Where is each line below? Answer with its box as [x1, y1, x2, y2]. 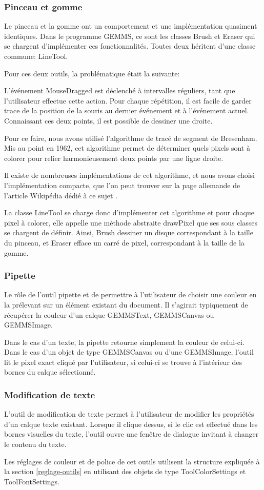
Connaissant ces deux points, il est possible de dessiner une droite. [4, 115, 213, 126]
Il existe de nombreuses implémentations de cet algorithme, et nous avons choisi [4, 170, 255, 180]
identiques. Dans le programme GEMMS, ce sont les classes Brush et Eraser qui [4, 30, 255, 41]
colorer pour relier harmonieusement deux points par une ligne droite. [4, 152, 224, 163]
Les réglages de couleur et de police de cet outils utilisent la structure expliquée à [4, 456, 260, 466]
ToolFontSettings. [4, 476, 60, 486]
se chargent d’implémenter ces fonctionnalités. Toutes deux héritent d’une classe [4, 40, 256, 51]
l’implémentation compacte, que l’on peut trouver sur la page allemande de [4, 179, 240, 190]
